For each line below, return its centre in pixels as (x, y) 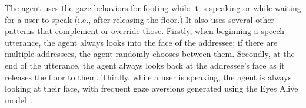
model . (19, 99)
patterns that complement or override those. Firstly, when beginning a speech (145, 31)
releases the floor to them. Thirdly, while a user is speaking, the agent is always (148, 77)
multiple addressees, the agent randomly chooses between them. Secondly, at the (150, 54)
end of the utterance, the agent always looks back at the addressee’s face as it (145, 65)
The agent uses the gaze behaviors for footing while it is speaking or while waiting (153, 8)
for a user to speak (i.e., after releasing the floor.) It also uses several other (140, 19)
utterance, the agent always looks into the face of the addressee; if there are (141, 42)
